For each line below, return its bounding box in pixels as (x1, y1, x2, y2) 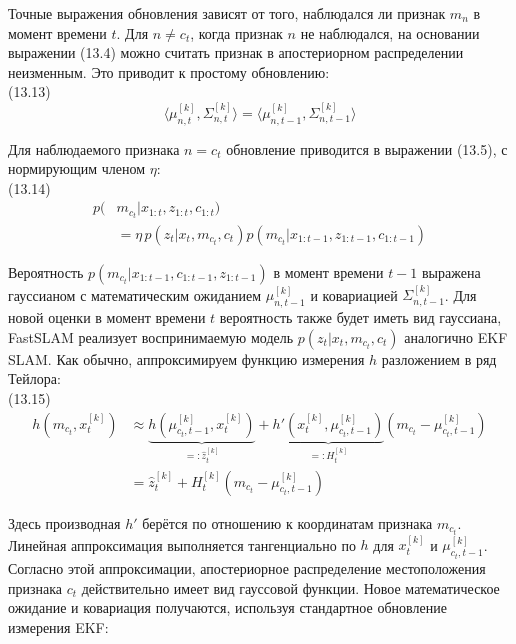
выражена (422, 261, 481, 282)
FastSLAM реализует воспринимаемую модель (8, 326, 294, 347)
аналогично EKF (404, 326, 508, 347)
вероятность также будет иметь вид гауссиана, (219, 307, 502, 328)
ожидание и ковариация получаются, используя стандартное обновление (8, 597, 447, 618)
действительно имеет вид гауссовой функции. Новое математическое (81, 577, 500, 598)
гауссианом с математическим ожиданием (8, 284, 262, 305)
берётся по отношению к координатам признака (142, 512, 433, 533)
